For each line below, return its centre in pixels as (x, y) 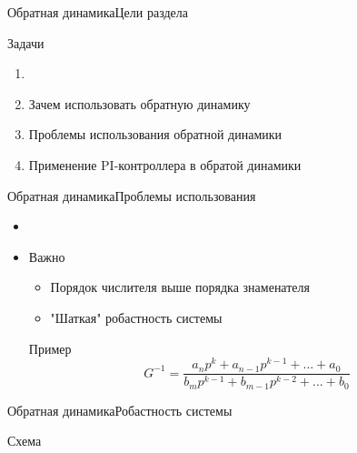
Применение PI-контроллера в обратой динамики (165, 164)
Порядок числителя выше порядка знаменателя (180, 287)
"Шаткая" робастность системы (136, 317)
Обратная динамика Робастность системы (120, 410)
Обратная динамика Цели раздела (98, 12)
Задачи (26, 42)
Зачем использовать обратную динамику (139, 103)
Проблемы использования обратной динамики (155, 134)
